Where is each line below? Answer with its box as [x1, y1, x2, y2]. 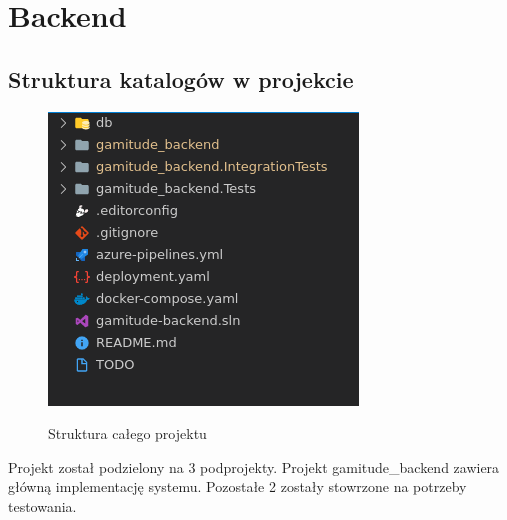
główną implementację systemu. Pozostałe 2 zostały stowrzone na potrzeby [8, 476, 467, 497]
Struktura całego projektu [48, 423, 207, 444]
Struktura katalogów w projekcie [8, 63, 354, 94]
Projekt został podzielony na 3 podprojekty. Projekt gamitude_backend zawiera [8, 456, 500, 477]
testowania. [8, 495, 77, 516]
